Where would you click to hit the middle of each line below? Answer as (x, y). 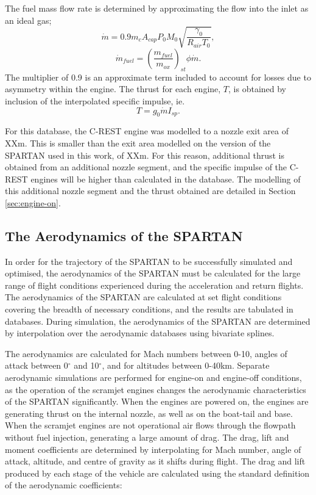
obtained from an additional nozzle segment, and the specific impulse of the (146, 167)
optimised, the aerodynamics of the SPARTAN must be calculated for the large (153, 273)
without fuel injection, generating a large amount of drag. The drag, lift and (147, 437)
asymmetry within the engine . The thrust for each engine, (113, 89)
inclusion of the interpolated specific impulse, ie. (95, 100)
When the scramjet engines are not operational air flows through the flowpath (150, 425)
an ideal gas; (28, 20)
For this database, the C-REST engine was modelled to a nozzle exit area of (147, 131)
